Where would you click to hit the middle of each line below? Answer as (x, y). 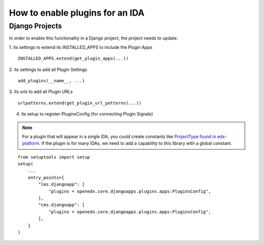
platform (31, 143)
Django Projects (35, 26)
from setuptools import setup (54, 157)
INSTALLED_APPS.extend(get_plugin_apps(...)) (73, 58)
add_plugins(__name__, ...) (51, 80)
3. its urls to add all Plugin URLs (41, 92)
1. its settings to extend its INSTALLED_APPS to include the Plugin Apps (81, 47)
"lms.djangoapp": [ (62, 184)
